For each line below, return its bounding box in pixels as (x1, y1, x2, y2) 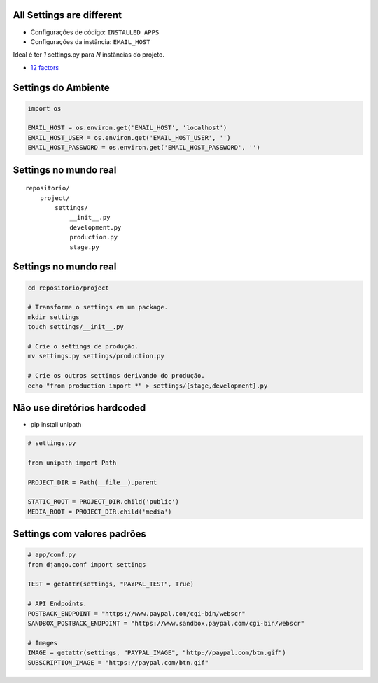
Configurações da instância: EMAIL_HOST (30, 37, 150, 45)
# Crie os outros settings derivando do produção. (27, 372, 206, 380)
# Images (27, 639, 58, 647)
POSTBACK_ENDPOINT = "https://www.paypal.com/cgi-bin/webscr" (27, 610, 246, 617)
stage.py (69, 243, 99, 251)
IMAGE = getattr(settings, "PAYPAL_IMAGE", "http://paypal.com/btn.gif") (27, 649, 286, 657)
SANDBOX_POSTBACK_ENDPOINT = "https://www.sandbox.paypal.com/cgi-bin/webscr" (27, 619, 304, 628)
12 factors (30, 63, 59, 71)
